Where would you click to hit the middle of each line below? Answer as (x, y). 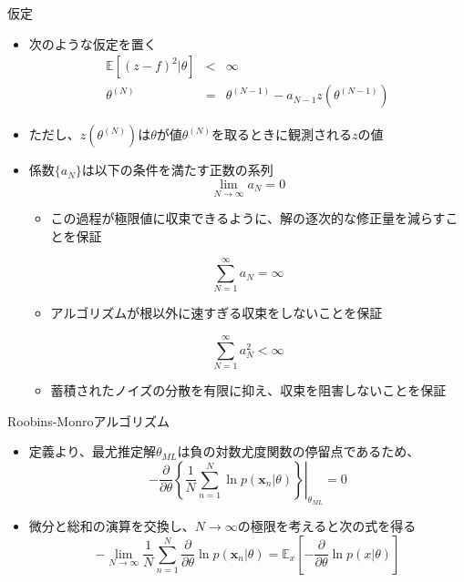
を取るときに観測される (282, 134)
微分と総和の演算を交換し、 (112, 526)
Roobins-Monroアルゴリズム (89, 420)
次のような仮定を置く (93, 43)
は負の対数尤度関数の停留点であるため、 (299, 451)
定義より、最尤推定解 (92, 451)
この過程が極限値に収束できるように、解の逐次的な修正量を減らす (248, 218)
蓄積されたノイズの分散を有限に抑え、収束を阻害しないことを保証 (248, 390)
